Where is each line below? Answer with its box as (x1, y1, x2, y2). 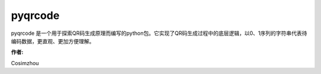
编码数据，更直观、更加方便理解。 (11, 37, 95, 44)
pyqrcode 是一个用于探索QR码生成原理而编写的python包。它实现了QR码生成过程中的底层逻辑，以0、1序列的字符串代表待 (11, 30, 307, 37)
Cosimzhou (11, 59, 39, 66)
